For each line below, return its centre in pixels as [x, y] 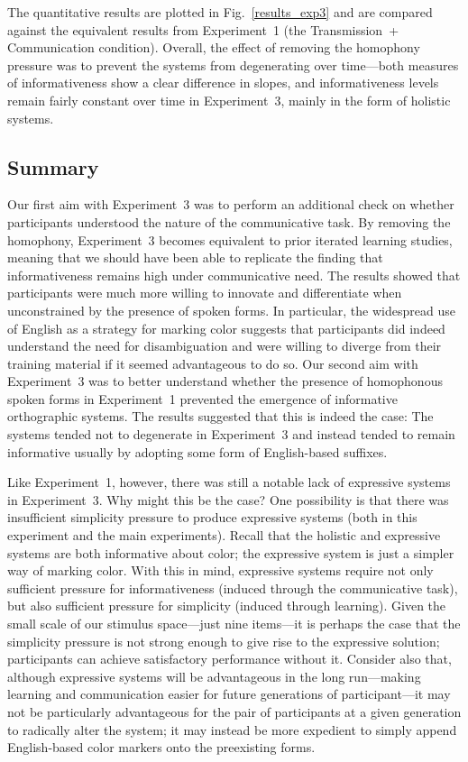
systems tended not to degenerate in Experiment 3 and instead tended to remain [231, 434]
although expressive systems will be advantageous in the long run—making [214, 676]
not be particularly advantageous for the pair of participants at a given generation [234, 711]
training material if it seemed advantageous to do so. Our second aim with [213, 363]
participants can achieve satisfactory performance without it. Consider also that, [229, 659]
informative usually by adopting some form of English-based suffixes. [197, 451]
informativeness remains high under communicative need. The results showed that [234, 275]
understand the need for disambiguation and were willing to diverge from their [225, 346]
